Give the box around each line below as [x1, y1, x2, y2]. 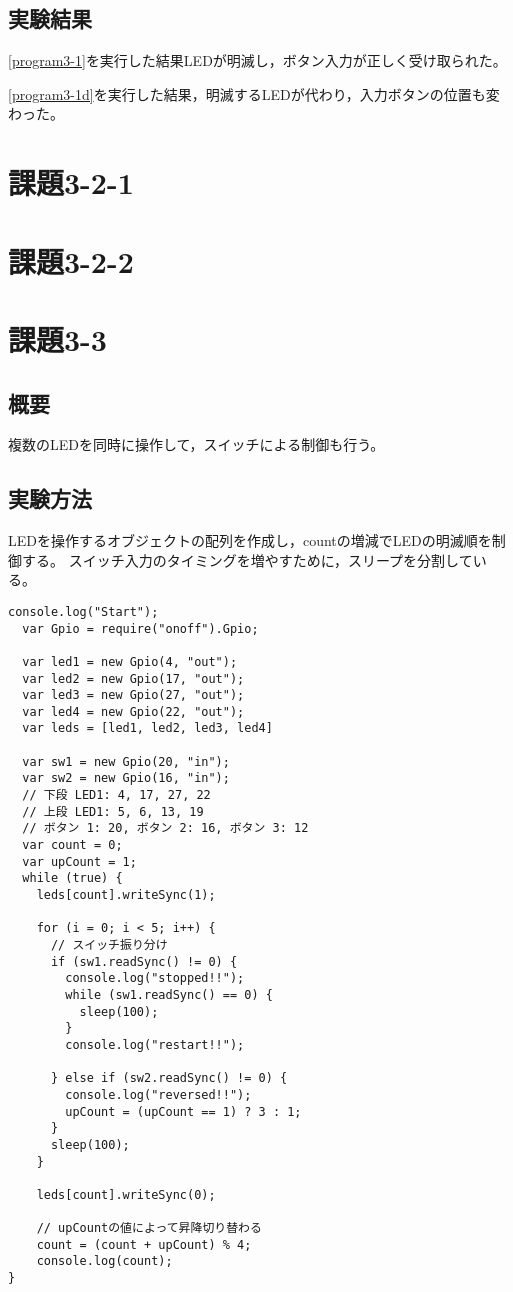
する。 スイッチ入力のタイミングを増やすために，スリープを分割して [21, 549, 473, 570]
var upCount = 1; [22, 854, 137, 869]
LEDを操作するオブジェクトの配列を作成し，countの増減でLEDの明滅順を [8, 530, 492, 551]
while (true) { [22, 871, 123, 886]
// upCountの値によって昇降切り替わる [36, 1221, 262, 1236]
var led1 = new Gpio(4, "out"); [22, 654, 238, 669]
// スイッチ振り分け [50, 938, 168, 953]
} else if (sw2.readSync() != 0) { [50, 1071, 288, 1086]
